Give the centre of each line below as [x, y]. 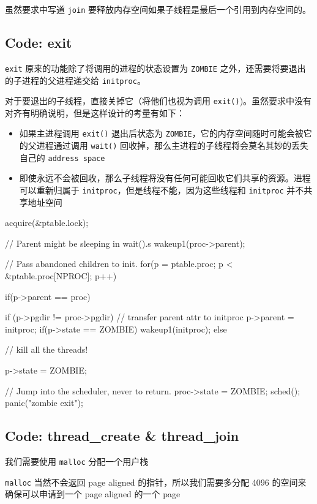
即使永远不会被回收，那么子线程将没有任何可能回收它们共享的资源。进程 [165, 178]
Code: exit [39, 43]
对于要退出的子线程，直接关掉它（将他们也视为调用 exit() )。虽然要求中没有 [158, 101]
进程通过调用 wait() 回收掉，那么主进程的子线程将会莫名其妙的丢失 [173, 145]
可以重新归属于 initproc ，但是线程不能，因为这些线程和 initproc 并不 [162, 190]
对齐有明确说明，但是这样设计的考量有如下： [95, 112]
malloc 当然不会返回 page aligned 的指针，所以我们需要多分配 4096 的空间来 [156, 482]
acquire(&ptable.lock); [47, 223]
